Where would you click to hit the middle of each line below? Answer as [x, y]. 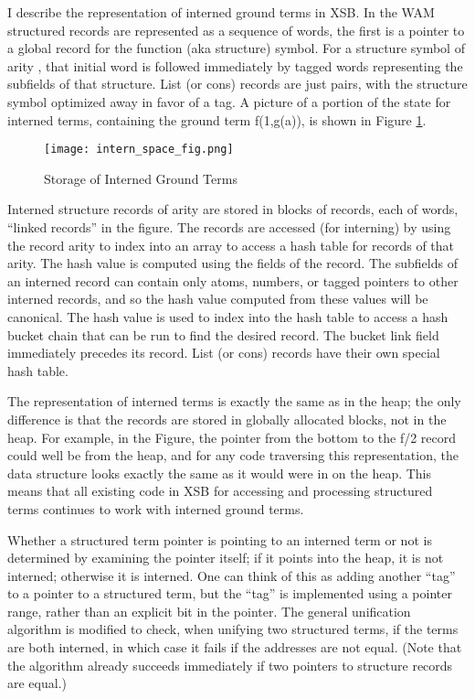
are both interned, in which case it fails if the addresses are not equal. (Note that [235, 647]
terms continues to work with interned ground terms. [156, 508]
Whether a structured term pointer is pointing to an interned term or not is [220, 539]
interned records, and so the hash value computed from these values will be [218, 299]
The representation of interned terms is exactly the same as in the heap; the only [234, 401]
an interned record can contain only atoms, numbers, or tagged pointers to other [233, 280]
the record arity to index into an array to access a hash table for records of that [231, 245]
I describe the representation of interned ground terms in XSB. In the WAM [221, 12]
